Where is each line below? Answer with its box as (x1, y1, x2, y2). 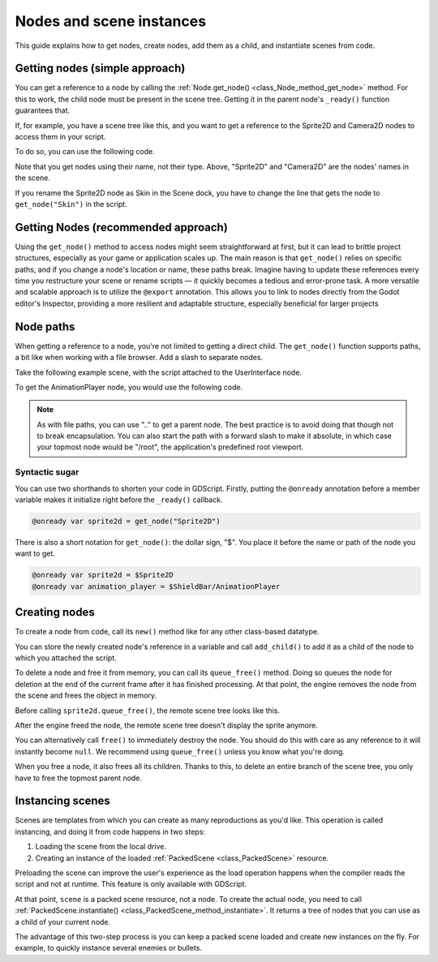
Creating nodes (15, 605, 95, 620)
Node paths (15, 320, 75, 333)
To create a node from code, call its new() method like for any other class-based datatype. (15, 627, 320, 637)
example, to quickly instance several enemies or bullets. (15, 943, 203, 953)
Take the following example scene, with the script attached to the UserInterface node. (15, 367, 303, 377)
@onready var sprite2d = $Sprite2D (32, 570, 174, 580)
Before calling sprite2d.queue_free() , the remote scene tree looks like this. (15, 706, 280, 715)
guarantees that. (15, 105, 71, 115)
